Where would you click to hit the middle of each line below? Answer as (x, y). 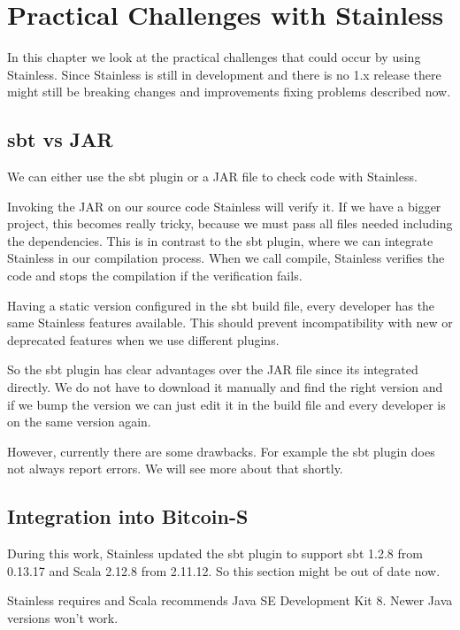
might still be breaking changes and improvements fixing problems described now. (229, 92)
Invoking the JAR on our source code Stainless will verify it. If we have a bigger (224, 206)
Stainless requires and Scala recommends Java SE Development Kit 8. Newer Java (230, 600)
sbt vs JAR (60, 139)
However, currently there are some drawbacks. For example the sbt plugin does (221, 451)
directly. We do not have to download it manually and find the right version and (225, 387)
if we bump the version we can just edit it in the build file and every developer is (226, 404)
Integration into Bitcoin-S (128, 516)
